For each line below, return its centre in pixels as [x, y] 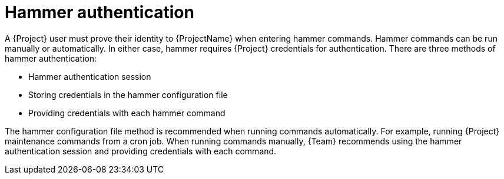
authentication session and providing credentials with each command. [141, 151]
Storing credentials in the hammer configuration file [128, 94]
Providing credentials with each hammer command [127, 113]
